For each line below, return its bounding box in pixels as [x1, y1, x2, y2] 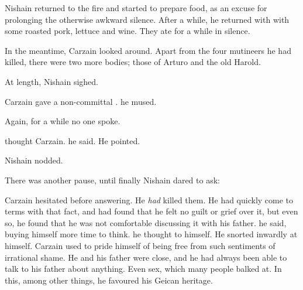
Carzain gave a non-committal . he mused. [5, 95, 157, 107]
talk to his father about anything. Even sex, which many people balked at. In [5, 262, 282, 275]
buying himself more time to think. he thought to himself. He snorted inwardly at [5, 228, 298, 240]
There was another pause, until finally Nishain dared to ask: [5, 173, 220, 186]
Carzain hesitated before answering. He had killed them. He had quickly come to [5, 193, 294, 206]
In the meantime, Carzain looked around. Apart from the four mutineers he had [5, 44, 291, 56]
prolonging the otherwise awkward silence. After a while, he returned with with [5, 13, 290, 25]
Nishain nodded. [5, 154, 63, 166]
